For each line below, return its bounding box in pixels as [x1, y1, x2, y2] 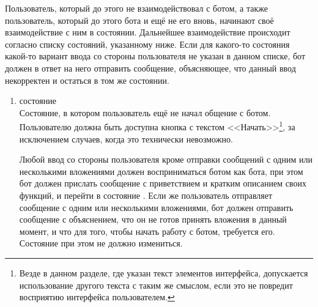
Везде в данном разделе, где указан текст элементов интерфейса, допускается [19, 266, 308, 279]
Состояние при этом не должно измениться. [19, 237, 183, 250]
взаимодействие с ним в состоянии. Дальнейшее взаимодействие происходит [5, 26, 290, 39]
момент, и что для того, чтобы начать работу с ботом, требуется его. [19, 224, 275, 237]
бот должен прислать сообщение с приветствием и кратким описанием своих [19, 177, 307, 190]
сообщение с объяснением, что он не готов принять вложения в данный [19, 213, 287, 226]
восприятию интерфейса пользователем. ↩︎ [19, 290, 175, 303]
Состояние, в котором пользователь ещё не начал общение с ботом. [19, 106, 271, 119]
